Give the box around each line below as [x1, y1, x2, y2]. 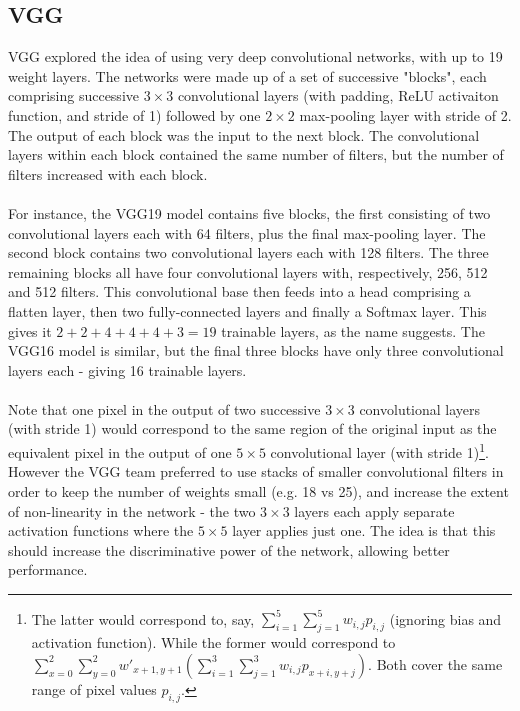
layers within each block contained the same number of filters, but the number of [8, 144, 504, 165]
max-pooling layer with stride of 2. [299, 104, 512, 125]
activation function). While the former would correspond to [31, 632, 396, 653]
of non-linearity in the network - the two [8, 500, 256, 521]
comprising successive [8, 85, 139, 106]
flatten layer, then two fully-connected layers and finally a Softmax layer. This [8, 300, 487, 321]
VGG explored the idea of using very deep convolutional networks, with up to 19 [8, 46, 503, 67]
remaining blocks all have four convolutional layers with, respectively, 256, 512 [8, 261, 488, 282]
